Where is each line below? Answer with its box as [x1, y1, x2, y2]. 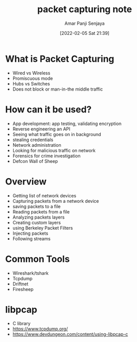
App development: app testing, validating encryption [12, 120, 122, 126]
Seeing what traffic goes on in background [12, 131, 102, 137]
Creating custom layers [12, 219, 61, 226]
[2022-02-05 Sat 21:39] [59, 30, 110, 36]
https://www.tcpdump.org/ [12, 326, 68, 332]
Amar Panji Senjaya [64, 20, 105, 26]
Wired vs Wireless [12, 70, 50, 76]
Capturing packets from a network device [12, 198, 99, 204]
